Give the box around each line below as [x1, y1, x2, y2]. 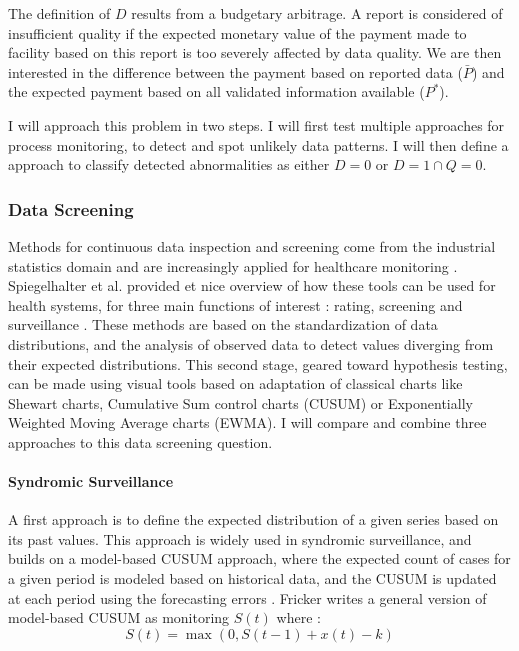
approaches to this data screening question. [8, 431, 273, 452]
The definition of [8, 3, 111, 23]
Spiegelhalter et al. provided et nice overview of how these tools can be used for [8, 275, 496, 296]
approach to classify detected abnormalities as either [8, 154, 330, 175]
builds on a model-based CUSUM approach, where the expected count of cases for [8, 548, 511, 569]
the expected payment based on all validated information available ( [8, 81, 425, 102]
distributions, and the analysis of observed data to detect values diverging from [8, 333, 494, 354]
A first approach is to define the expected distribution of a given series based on [8, 509, 499, 530]
